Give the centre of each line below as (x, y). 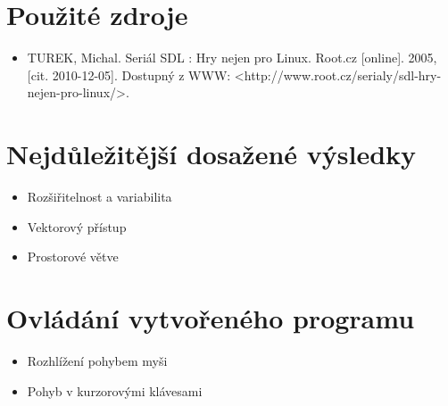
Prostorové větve (73, 257)
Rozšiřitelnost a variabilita (100, 197)
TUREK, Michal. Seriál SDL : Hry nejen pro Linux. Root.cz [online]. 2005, (232, 58)
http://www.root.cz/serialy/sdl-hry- (343, 75)
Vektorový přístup (77, 226)
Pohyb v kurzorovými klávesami (115, 390)
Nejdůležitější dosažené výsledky (212, 154)
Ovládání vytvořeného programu (211, 318)
